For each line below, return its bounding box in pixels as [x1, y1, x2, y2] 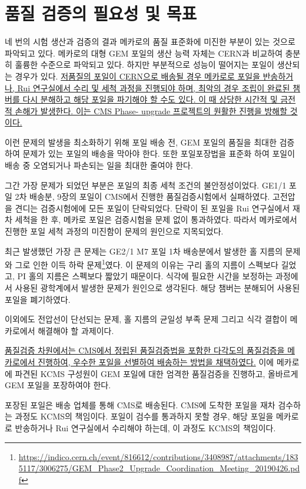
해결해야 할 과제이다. [38, 324, 114, 336]
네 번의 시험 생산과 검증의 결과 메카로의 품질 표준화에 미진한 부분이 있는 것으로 [5, 35, 295, 48]
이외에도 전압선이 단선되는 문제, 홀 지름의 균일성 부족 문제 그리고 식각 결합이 [5, 313, 288, 325]
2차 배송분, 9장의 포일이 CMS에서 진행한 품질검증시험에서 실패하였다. [15, 190, 270, 203]
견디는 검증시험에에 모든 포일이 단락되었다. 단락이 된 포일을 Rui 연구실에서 [15, 201, 290, 214]
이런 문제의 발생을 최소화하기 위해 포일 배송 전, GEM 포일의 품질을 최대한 [5, 136, 277, 148]
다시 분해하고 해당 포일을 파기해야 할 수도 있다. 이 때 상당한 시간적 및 [22, 93, 278, 105]
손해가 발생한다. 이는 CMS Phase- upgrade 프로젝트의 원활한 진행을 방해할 [15, 104, 288, 117]
